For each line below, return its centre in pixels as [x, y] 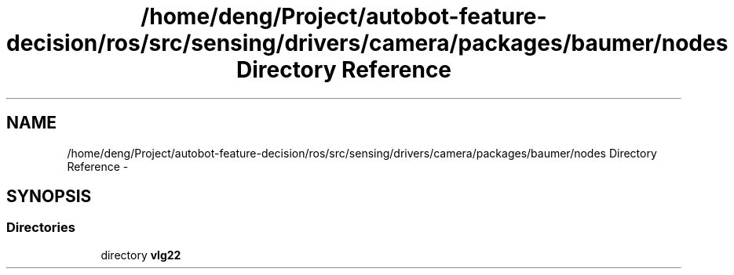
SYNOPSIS [49, 197]
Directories [41, 228]
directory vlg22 [141, 255]
